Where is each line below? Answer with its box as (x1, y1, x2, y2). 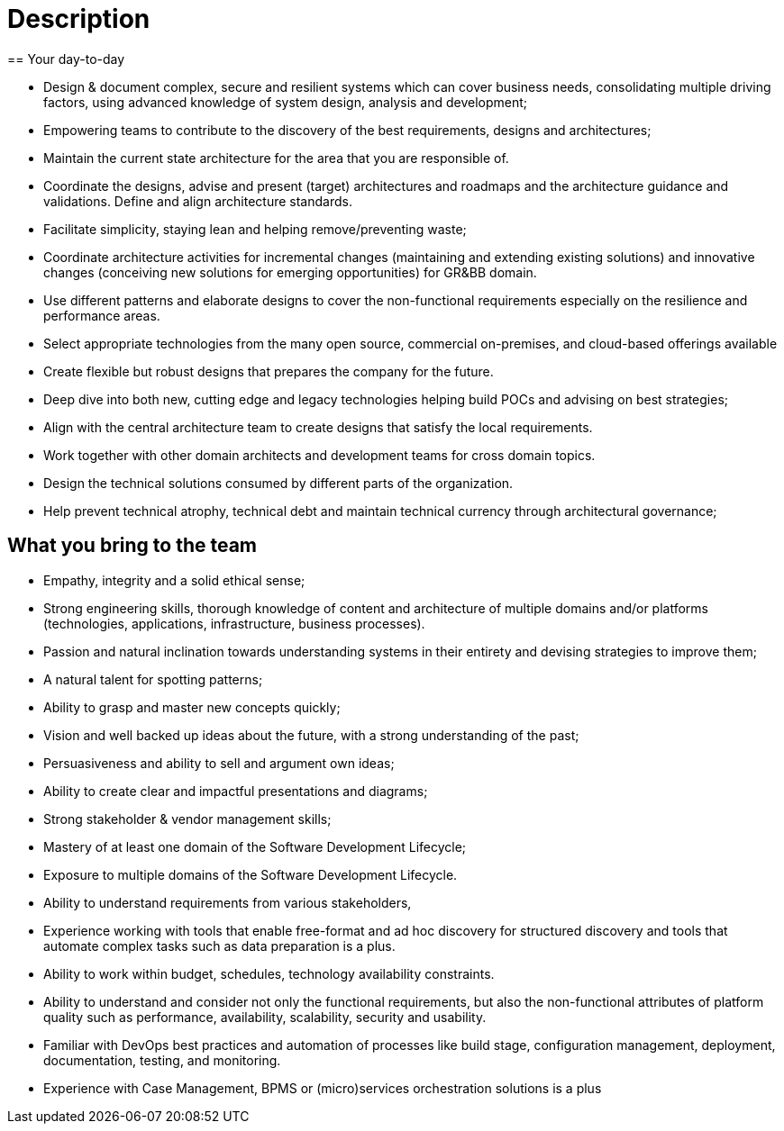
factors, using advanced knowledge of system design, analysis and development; (43, 94, 528, 110)
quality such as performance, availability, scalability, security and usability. (43, 1009, 487, 1025)
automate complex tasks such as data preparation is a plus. (43, 937, 396, 954)
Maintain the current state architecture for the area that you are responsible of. (43, 149, 509, 166)
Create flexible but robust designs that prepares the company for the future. (43, 363, 494, 379)
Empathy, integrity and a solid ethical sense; (43, 572, 305, 588)
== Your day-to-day (7, 50, 125, 67)
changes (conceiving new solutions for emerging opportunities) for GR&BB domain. (43, 264, 537, 280)
